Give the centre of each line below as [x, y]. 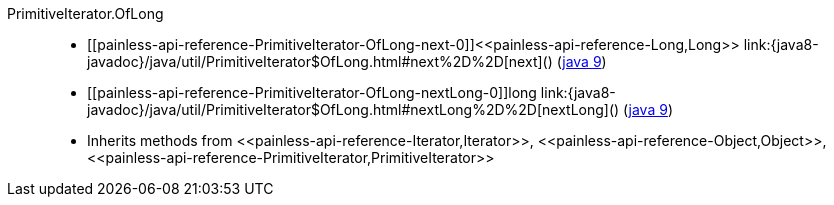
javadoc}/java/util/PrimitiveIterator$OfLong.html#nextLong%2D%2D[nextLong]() [353, 109]
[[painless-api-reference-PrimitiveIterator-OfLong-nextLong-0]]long [312, 92]
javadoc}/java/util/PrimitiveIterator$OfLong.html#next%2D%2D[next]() [320, 61]
